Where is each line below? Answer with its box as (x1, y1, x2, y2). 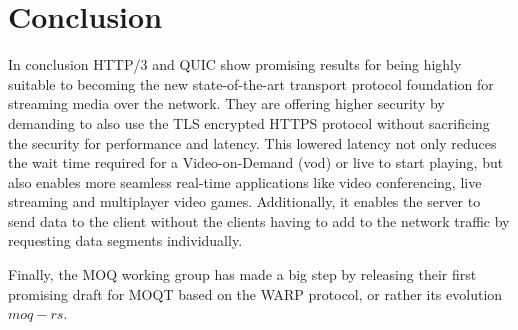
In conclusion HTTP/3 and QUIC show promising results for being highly (8, 54, 462, 75)
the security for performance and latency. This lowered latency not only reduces (8, 132, 497, 153)
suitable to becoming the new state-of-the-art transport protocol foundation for (8, 73, 494, 94)
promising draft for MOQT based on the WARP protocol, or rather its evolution (8, 283, 503, 304)
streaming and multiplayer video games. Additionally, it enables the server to (8, 191, 481, 212)
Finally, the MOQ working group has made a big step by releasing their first (8, 264, 477, 285)
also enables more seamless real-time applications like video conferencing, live (8, 171, 482, 192)
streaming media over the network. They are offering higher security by (8, 93, 445, 114)
